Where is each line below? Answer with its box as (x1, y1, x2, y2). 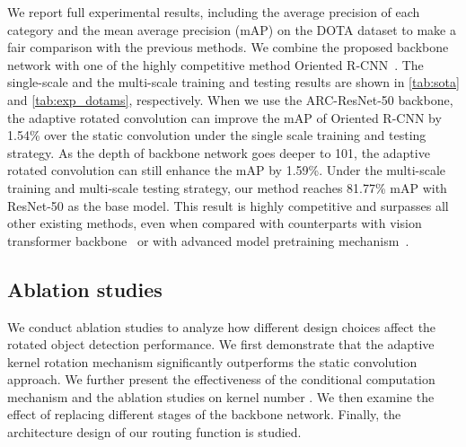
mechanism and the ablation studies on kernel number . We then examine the (7, 387, 435, 406)
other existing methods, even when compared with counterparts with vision (7, 214, 422, 232)
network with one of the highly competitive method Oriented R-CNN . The (7, 55, 424, 74)
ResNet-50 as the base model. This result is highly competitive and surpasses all (7, 196, 449, 215)
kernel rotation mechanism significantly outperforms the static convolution (7, 352, 418, 371)
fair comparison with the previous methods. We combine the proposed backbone (7, 38, 449, 57)
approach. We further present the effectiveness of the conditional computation (7, 370, 435, 389)
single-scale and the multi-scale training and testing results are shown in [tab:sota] (7, 73, 460, 92)
